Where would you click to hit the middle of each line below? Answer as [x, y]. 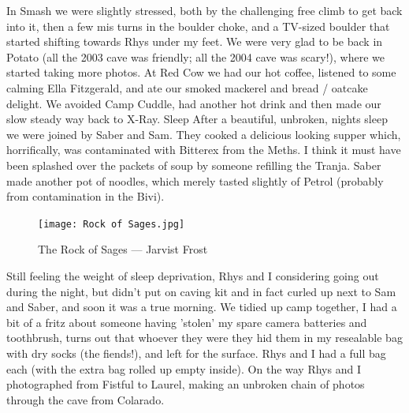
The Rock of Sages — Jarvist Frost [123, 249]
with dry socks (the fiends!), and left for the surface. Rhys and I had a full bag [196, 353]
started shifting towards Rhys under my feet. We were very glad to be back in [195, 41]
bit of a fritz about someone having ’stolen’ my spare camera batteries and [187, 322]
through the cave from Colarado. [86, 399]
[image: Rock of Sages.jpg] [112, 224]
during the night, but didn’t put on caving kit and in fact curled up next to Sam [201, 291]
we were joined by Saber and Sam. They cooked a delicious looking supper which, [204, 134]
